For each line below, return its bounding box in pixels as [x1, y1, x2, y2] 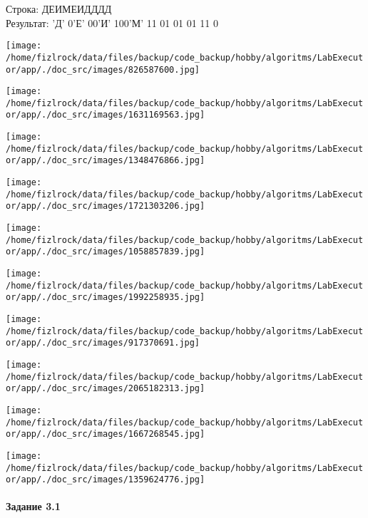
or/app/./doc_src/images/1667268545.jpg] [6, 429, 205, 440]
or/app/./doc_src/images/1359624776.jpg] [6, 475, 205, 485]
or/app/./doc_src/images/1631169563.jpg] [6, 110, 205, 120]
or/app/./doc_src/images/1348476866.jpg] [6, 155, 205, 166]
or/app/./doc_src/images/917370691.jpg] [6, 338, 200, 348]
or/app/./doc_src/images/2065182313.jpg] [6, 383, 205, 394]
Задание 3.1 [6, 499, 61, 514]
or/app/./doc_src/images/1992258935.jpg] [6, 292, 205, 303]
